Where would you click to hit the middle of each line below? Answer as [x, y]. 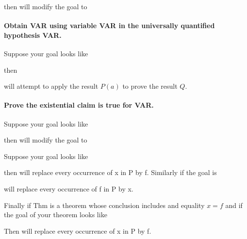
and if [234, 205]
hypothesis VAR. [33, 35]
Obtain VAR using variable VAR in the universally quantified [109, 25]
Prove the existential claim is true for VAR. [79, 105]
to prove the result [150, 86]
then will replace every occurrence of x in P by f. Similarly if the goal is [110, 172]
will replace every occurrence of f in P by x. [69, 188]
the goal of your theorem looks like [56, 215]
